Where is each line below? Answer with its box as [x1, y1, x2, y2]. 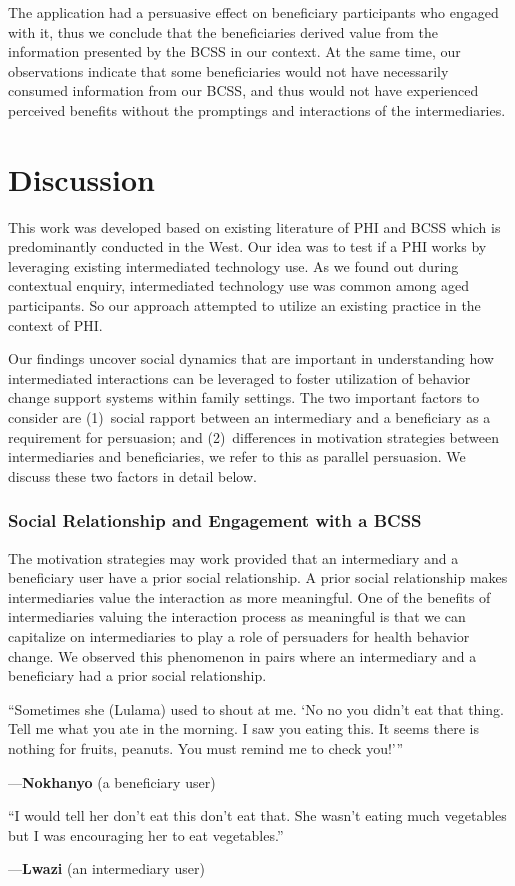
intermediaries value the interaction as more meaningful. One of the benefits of [8, 586, 491, 607]
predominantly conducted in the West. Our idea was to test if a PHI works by [8, 236, 487, 257]
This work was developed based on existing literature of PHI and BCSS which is [8, 216, 501, 237]
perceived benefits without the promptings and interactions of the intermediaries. [8, 99, 506, 120]
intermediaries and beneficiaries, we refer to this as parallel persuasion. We [8, 446, 466, 467]
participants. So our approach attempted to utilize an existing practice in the [8, 295, 481, 316]
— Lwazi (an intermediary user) [8, 858, 205, 879]
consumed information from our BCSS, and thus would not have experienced [8, 80, 479, 101]
